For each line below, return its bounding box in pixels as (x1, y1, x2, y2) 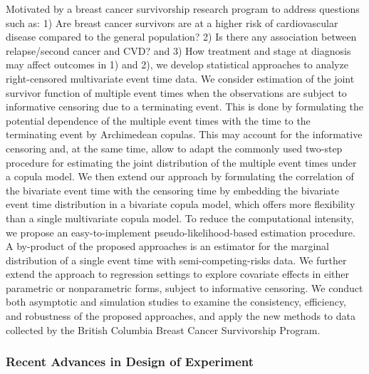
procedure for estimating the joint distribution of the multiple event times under (6, 155, 357, 170)
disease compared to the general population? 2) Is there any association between (6, 29, 357, 44)
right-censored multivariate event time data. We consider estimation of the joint (6, 71, 355, 85)
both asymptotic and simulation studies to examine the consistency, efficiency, (6, 294, 347, 309)
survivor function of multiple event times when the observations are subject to (6, 85, 347, 100)
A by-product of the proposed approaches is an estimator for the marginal (6, 239, 330, 254)
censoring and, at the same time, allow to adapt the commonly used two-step (6, 140, 343, 155)
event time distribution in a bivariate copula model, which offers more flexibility (6, 197, 355, 212)
